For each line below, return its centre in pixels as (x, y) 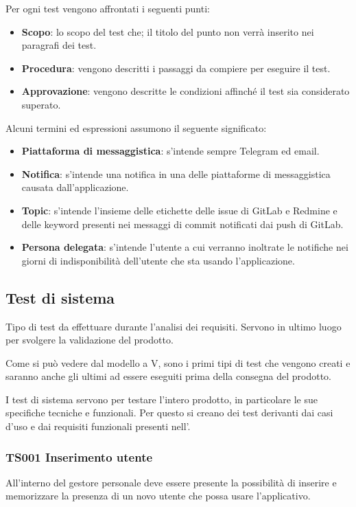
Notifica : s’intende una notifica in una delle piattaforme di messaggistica (176, 173)
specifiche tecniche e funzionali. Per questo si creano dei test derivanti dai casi (169, 413)
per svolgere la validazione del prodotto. (90, 340)
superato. (41, 104)
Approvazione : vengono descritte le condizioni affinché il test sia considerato (186, 91)
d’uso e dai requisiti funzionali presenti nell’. (98, 426)
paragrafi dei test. (59, 45)
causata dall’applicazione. (75, 187)
